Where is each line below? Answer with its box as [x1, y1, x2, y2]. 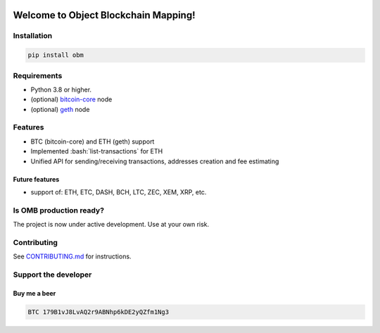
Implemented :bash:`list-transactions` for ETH [30, 147, 163, 156]
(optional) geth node [30, 105, 90, 113]
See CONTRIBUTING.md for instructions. [13, 252, 132, 260]
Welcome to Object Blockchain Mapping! [13, 9, 196, 21]
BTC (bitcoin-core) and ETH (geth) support [30, 137, 155, 146]
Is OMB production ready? [13, 205, 105, 215]
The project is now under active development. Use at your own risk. [13, 220, 210, 229]
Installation [13, 31, 53, 41]
